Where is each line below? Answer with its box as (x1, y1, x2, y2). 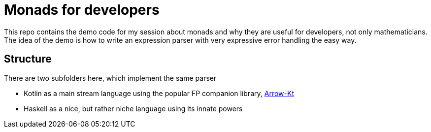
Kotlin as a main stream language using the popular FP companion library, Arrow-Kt (24, 89, 294, 98)
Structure (4, 53, 52, 66)
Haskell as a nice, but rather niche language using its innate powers (24, 104, 243, 113)
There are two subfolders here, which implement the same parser (4, 73, 217, 82)
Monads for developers (4, 1, 160, 18)
